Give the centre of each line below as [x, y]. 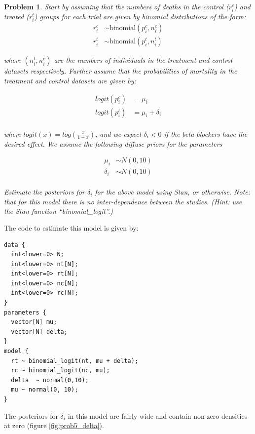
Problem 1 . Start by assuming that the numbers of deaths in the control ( [116, 6]
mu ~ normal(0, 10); [45, 390]
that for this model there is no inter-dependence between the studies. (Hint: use [123, 201]
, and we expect [118, 134]
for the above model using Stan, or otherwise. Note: [173, 192]
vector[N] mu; [34, 322]
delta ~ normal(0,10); [50, 380]
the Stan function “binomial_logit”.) [58, 211]
